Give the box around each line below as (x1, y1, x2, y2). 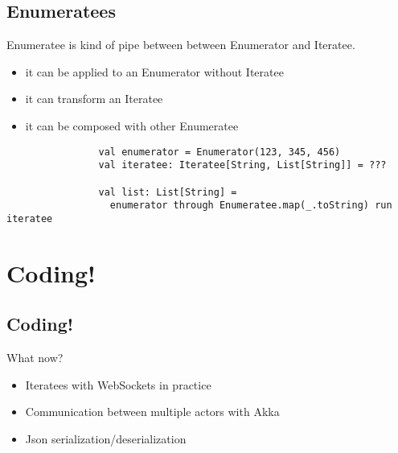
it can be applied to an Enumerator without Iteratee (25, 63, 284, 80)
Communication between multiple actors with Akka (25, 403, 280, 420)
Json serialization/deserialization (25, 430, 187, 447)
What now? (6, 349, 64, 366)
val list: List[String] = (98, 186, 237, 198)
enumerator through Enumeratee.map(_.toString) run (109, 200, 392, 212)
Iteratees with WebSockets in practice (25, 376, 211, 393)
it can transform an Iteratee (25, 90, 163, 107)
